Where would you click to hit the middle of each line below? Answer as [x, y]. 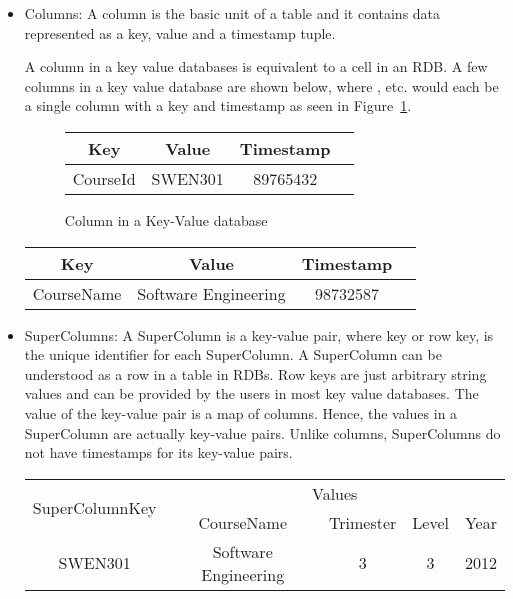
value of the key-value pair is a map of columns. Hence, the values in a [241, 412]
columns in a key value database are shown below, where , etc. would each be [261, 85]
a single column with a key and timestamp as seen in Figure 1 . [218, 105]
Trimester [363, 522]
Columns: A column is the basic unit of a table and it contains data [232, 13]
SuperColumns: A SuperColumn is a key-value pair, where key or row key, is [259, 334]
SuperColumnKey [94, 508]
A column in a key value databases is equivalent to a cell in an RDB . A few [256, 66]
